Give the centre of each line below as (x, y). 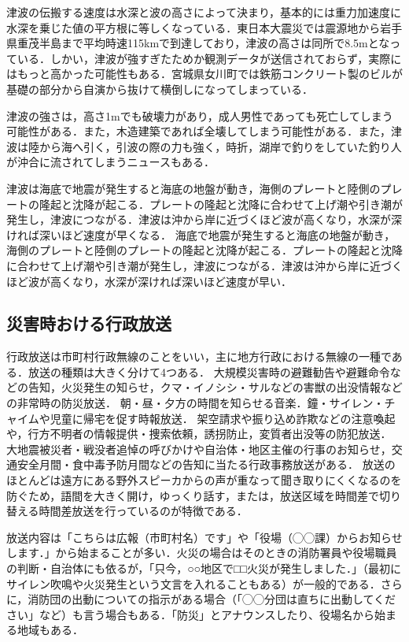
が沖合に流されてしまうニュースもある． (111, 162)
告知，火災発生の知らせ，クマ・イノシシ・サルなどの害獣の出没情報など (215, 387)
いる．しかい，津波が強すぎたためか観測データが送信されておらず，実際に (209, 58)
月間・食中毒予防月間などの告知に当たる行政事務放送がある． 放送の (217, 464)
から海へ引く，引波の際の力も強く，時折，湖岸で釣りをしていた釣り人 (220, 146)
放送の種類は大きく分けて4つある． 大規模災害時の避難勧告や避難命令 (209, 371)
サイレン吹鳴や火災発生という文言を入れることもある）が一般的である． (193, 583)
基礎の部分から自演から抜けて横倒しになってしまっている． (160, 89)
